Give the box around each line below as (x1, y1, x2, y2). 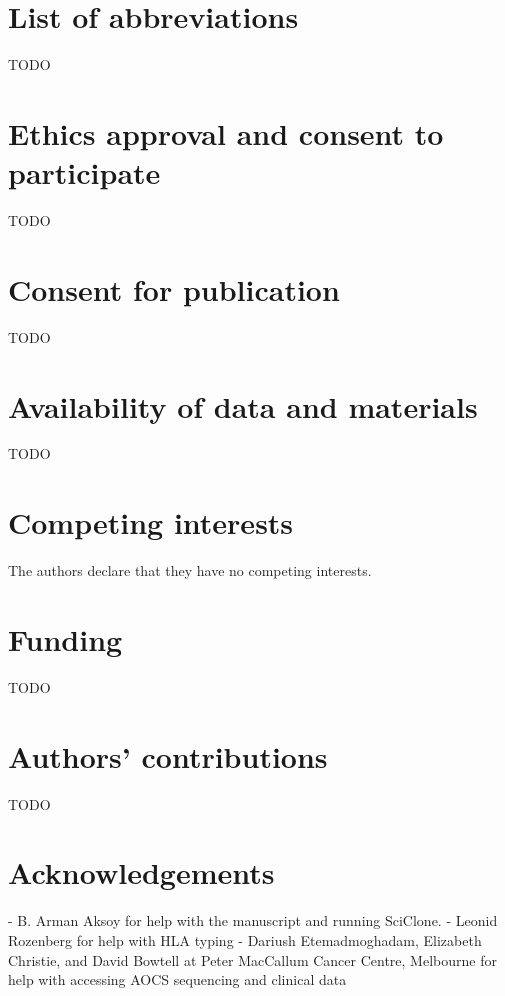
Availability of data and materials (8, 385, 478, 426)
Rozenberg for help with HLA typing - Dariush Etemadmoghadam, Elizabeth (8, 929, 482, 950)
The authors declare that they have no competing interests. (8, 560, 372, 581)
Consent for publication (8, 268, 340, 309)
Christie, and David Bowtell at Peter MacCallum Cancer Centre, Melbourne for (8, 949, 497, 970)
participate (8, 152, 161, 193)
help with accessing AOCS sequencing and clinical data (8, 969, 347, 990)
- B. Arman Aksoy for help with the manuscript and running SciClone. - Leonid (8, 910, 498, 931)
